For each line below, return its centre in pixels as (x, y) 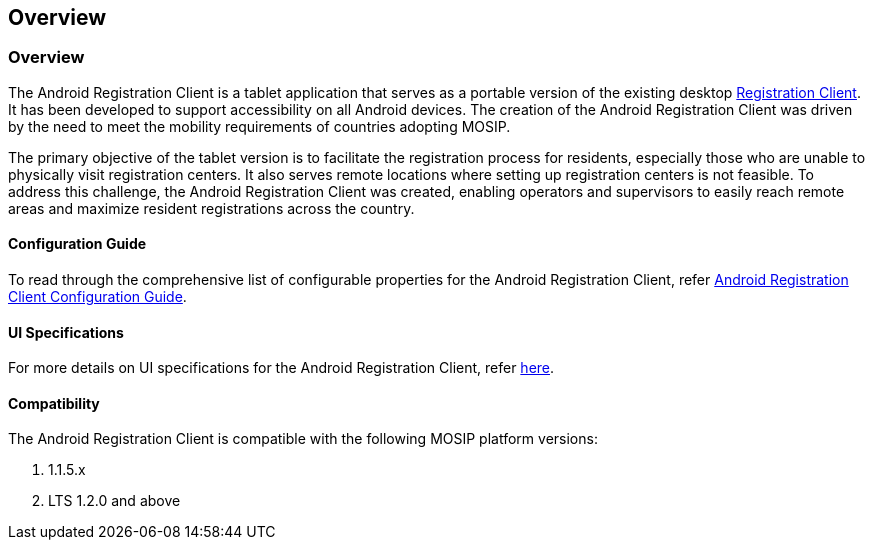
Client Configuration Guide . (97, 297)
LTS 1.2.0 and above (114, 501)
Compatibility (54, 403)
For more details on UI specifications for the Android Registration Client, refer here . (281, 368)
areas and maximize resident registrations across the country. (211, 208)
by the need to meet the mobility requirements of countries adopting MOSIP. (259, 126)
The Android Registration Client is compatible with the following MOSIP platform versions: (303, 439)
